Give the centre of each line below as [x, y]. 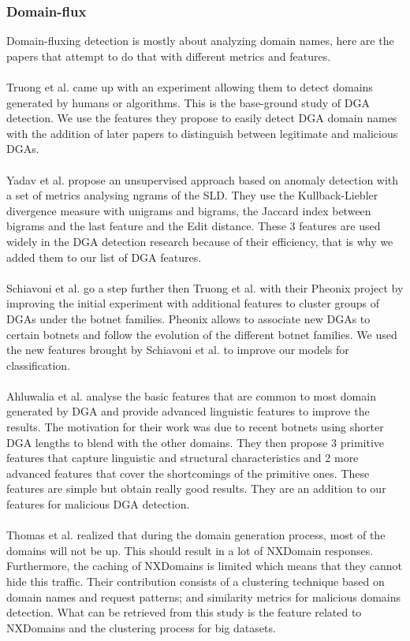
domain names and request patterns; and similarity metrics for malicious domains [204, 596]
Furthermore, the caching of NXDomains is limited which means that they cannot [205, 566]
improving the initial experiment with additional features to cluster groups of [193, 303]
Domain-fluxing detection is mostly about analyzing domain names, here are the [200, 41]
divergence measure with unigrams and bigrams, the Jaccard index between [189, 210]
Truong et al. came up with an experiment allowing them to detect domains [190, 87]
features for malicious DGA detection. [98, 504]
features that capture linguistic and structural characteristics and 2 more [183, 458]
